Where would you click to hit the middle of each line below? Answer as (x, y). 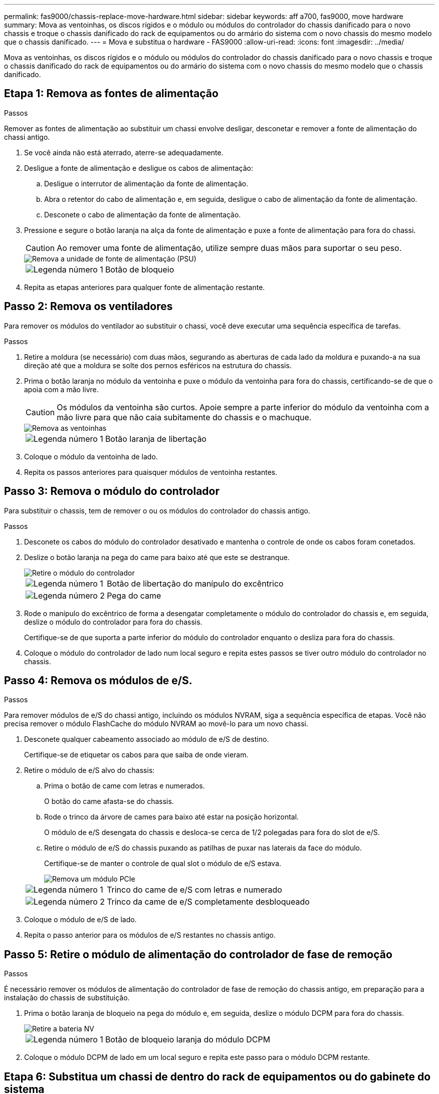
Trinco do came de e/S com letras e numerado (194, 890)
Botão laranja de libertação (156, 439)
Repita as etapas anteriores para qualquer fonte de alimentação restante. (145, 287)
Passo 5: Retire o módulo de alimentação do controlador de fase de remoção (198, 954)
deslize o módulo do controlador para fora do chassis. (113, 622)
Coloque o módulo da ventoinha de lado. (91, 456)
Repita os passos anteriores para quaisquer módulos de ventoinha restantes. (151, 472)
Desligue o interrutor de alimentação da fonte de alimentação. (146, 183)
